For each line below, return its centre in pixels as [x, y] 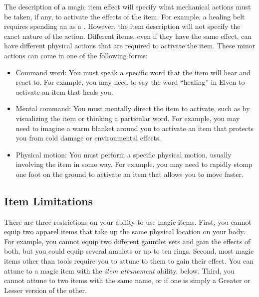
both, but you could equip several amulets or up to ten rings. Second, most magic [129, 251]
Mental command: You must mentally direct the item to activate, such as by [133, 108]
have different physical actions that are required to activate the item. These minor [130, 46]
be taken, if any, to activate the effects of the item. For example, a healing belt [125, 16]
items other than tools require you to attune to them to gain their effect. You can [129, 261]
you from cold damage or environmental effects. [88, 138]
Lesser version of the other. [45, 290]
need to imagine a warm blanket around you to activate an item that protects [134, 128]
